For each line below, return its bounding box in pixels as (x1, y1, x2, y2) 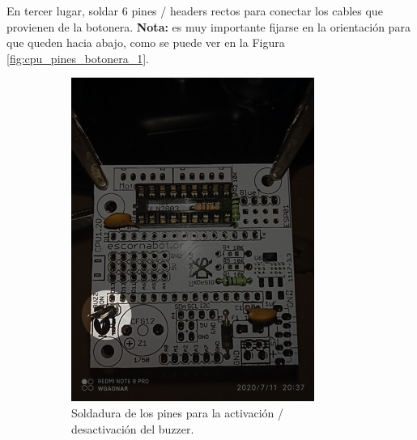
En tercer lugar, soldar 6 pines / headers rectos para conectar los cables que (6, 2, 383, 19)
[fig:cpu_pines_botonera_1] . (6, 49, 149, 66)
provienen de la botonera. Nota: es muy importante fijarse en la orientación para (6, 18, 411, 35)
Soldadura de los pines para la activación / (71, 404, 283, 421)
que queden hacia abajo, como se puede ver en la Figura (6, 34, 285, 51)
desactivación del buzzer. (71, 420, 194, 437)
